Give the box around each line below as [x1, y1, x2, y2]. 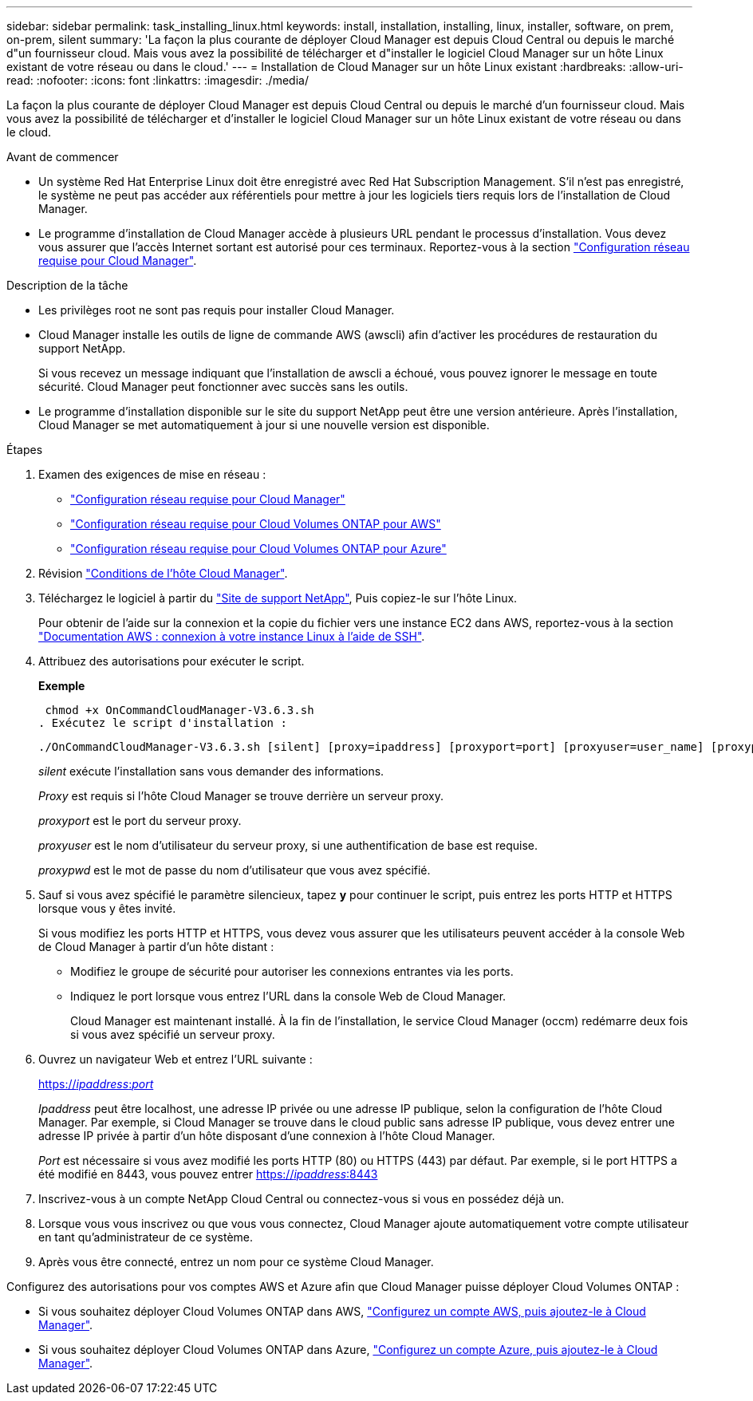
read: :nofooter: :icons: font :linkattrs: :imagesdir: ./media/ [6, 73, 309, 87]
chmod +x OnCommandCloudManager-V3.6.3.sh [45, 704, 314, 716]
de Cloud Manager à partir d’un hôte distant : [38, 940, 274, 953]
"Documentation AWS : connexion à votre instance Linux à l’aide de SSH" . [38, 629, 425, 643]
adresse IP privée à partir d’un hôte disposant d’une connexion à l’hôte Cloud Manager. [38, 1129, 495, 1143]
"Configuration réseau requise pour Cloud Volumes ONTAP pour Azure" [70, 542, 447, 555]
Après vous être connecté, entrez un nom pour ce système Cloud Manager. [38, 1255, 434, 1269]
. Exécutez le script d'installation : [38, 716, 287, 729]
